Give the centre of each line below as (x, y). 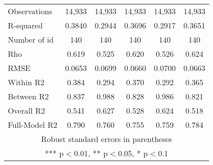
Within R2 (26, 82)
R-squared (25, 25)
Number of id (31, 39)
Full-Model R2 (33, 125)
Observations (30, 11)
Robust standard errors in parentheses (107, 139)
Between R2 (28, 96)
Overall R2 (26, 110)
